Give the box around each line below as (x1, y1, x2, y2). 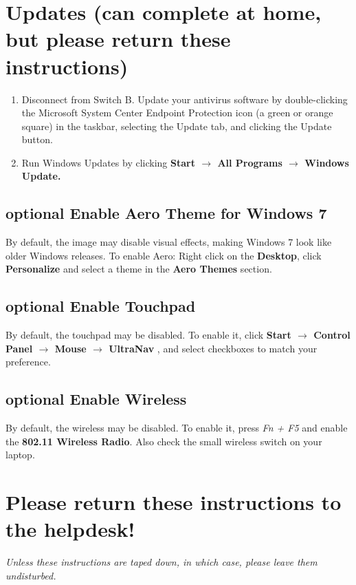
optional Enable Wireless (5, 388, 187, 409)
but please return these (5, 25, 231, 53)
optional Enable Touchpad (5, 295, 196, 317)
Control (313, 328, 351, 342)
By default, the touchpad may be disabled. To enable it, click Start (5, 328, 291, 342)
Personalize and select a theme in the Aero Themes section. (5, 262, 272, 276)
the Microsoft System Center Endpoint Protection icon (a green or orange (21, 105, 333, 120)
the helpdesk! (5, 515, 135, 543)
